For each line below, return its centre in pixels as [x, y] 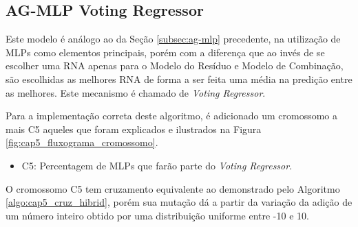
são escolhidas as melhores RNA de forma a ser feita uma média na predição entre [179, 79]
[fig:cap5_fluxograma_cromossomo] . [82, 142]
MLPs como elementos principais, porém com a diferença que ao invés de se [165, 52]
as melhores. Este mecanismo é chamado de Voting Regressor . [136, 92]
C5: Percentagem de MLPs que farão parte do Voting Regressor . [157, 165]
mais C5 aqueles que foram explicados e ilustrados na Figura [134, 129]
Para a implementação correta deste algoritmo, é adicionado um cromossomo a [172, 116]
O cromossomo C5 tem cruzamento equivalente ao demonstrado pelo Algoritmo [173, 188]
